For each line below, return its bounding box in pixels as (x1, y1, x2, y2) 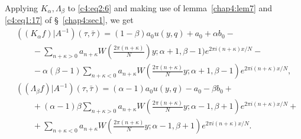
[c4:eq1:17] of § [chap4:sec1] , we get (5, 14, 134, 26)
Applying (5, 2, 38, 14)
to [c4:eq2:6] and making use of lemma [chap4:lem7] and (67, 2, 273, 14)
